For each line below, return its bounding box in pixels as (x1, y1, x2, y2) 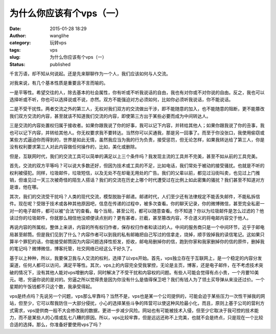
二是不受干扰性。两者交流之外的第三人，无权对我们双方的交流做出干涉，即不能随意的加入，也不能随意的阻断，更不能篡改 (9, 106, 265, 112)
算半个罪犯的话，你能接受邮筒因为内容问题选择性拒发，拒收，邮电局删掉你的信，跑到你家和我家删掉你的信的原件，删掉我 (9, 238, 265, 245)
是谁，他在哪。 (9, 184, 41, 190)
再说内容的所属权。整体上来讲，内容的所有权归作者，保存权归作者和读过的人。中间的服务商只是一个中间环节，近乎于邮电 (9, 224, 265, 230)
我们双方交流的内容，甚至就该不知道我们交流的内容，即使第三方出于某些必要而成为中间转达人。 (9, 113, 211, 119)
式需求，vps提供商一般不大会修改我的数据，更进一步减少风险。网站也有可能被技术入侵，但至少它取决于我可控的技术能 (9, 307, 259, 314)
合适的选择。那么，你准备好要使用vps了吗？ (9, 322, 102, 328)
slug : (9, 54, 20, 60)
